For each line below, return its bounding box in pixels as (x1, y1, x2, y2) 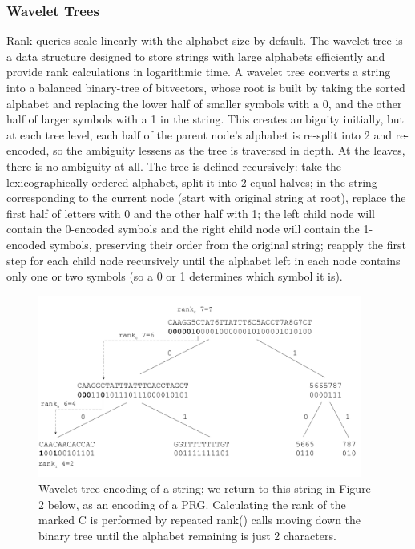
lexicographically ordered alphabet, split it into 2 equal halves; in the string (6, 173, 377, 190)
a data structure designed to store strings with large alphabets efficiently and (6, 47, 385, 64)
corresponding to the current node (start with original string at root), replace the (6, 189, 406, 206)
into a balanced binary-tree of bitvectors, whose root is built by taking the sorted (6, 79, 405, 95)
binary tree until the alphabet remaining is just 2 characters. (38, 527, 336, 543)
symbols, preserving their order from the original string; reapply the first (50, 236, 406, 252)
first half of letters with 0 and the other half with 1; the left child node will (6, 204, 375, 221)
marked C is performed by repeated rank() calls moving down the (38, 511, 361, 528)
